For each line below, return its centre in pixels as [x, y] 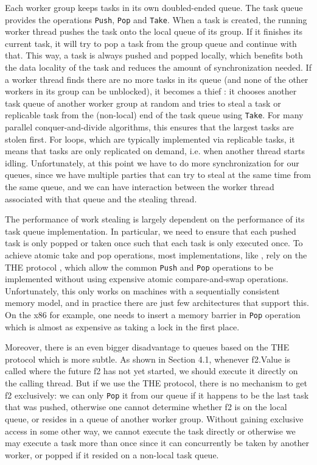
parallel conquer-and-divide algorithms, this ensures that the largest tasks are [149, 127]
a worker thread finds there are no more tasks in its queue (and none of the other [157, 79]
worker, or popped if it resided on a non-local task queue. [112, 454]
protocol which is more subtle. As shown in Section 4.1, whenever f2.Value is [148, 359]
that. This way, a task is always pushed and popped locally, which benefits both [154, 55]
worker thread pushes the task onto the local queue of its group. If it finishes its [154, 31]
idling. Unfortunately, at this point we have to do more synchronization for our [152, 162]
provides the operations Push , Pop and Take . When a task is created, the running [156, 19]
